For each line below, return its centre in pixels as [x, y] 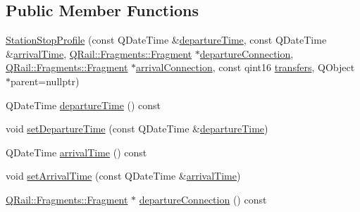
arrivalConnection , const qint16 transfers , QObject [246, 67]
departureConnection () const [203, 199]
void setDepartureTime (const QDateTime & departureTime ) [137, 129]
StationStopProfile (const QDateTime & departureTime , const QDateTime [166, 40]
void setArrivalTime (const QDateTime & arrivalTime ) [123, 176]
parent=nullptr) [45, 81]
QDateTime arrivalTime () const [76, 152]
